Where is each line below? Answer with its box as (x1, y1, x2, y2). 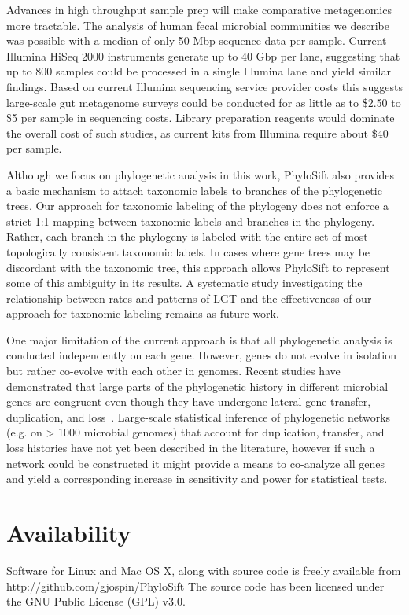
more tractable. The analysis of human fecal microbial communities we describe (6, 17, 389, 33)
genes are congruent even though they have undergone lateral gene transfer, (6, 393, 371, 410)
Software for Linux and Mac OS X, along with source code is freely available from (6, 562, 401, 578)
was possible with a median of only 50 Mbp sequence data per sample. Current (6, 32, 387, 49)
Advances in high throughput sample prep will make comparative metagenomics (6, 2, 392, 17)
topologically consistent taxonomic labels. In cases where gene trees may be (6, 243, 370, 260)
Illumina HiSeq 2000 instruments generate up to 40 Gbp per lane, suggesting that (6, 47, 400, 64)
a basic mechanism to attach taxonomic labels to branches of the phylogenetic (6, 182, 382, 198)
